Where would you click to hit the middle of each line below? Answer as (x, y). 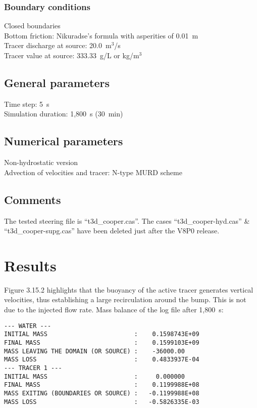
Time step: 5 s (27, 104)
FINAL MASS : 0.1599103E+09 (102, 342)
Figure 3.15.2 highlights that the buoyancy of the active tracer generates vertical (129, 289)
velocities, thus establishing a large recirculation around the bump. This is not (125, 299)
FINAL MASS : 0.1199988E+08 (102, 385)
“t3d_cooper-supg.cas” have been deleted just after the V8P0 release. (112, 231)
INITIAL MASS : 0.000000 (94, 376)
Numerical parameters (64, 141)
